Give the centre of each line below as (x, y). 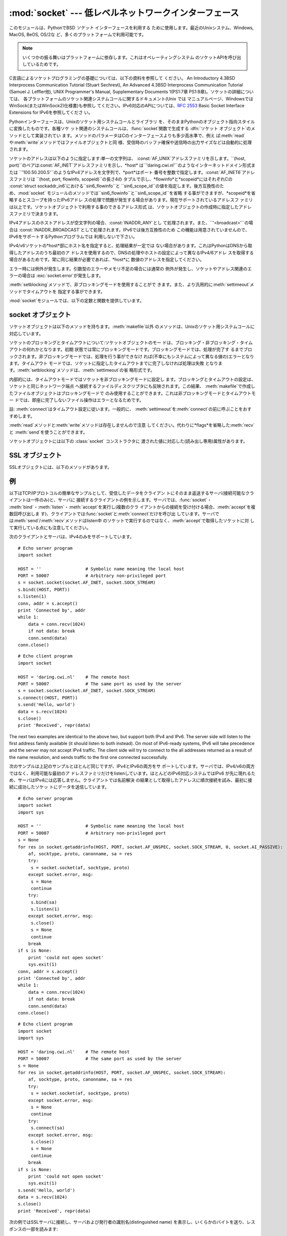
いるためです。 (46, 64)
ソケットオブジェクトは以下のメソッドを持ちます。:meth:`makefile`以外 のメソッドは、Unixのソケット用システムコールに (132, 327)
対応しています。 (26, 333)
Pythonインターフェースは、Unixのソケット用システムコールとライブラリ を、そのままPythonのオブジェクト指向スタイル (132, 122)
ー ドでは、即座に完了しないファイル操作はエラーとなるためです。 (76, 400)
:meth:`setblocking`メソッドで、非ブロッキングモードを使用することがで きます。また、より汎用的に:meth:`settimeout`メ (132, 285)
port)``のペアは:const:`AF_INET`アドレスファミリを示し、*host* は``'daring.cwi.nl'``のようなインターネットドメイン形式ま (132, 165)
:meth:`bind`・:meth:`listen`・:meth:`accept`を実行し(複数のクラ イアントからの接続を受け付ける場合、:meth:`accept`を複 (132, 507)
